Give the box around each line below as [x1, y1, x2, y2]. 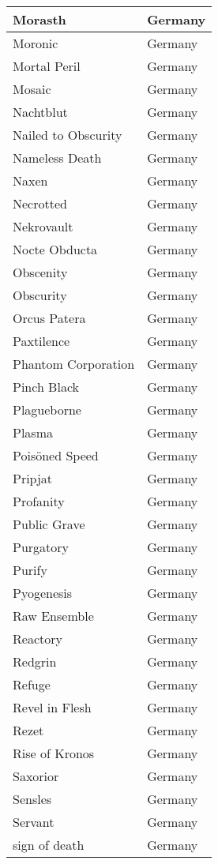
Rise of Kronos [13, 744, 95, 762]
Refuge [13, 675, 51, 693]
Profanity [13, 492, 65, 510]
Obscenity [13, 263, 68, 281]
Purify [13, 561, 47, 579]
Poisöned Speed [13, 446, 99, 464]
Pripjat [13, 469, 53, 487]
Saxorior [13, 767, 59, 785]
